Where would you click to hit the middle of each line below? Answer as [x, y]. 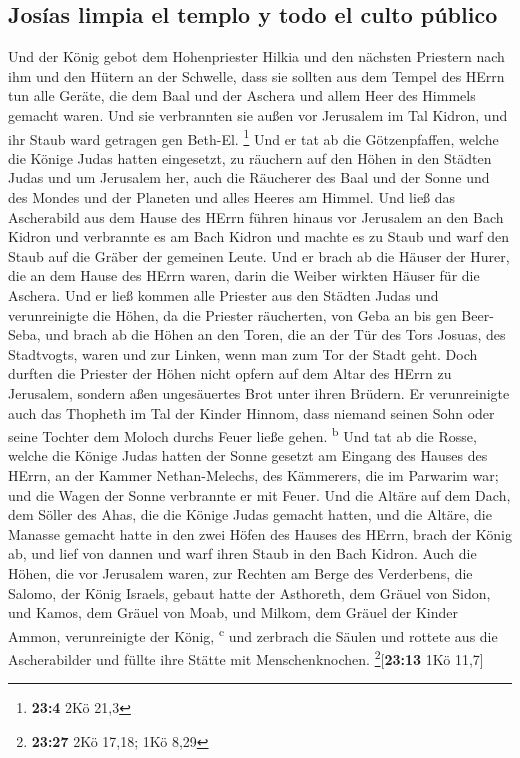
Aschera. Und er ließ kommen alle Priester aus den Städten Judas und [223, 294]
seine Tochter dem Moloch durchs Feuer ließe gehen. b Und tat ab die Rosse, [242, 434]
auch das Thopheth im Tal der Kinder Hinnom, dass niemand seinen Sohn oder [251, 412]
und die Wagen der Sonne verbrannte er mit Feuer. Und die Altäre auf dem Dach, [259, 494]
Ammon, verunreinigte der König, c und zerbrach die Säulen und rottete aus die [253, 634]
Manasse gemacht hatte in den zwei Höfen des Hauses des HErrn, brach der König [260, 533]
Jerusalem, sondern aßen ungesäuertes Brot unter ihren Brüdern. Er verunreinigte [259, 392]
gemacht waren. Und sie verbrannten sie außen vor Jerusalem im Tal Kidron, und [258, 114]
